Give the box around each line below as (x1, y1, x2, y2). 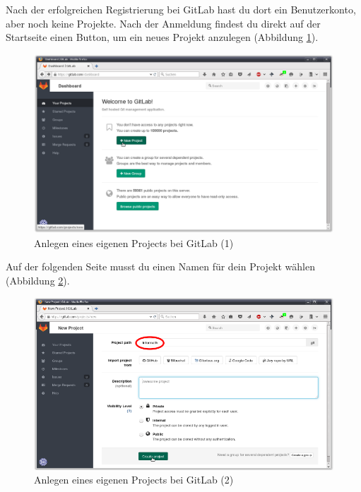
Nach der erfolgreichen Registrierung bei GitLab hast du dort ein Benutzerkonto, (6, 2, 356, 16)
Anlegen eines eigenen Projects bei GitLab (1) (34, 235, 234, 250)
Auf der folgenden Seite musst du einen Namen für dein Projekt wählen (6, 259, 315, 274)
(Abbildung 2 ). (6, 272, 70, 287)
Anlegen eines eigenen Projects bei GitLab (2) (34, 472, 234, 487)
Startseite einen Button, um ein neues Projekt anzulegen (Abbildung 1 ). (6, 30, 319, 44)
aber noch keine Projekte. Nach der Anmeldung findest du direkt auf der (6, 16, 321, 30)
